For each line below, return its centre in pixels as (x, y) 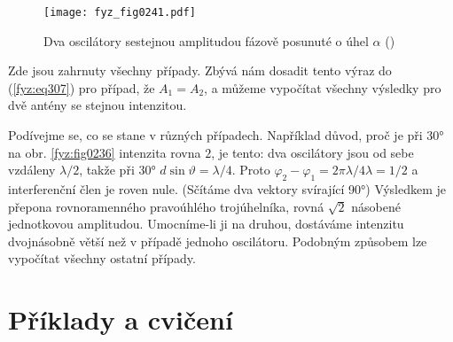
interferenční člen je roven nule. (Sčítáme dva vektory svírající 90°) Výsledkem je (227, 189)
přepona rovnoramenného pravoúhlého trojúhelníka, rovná (166, 206)
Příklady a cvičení (121, 319)
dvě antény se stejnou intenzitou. (98, 105)
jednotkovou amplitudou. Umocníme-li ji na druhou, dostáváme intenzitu (206, 224)
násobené (376, 206)
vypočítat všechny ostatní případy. (102, 258)
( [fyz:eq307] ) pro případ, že (82, 87)
